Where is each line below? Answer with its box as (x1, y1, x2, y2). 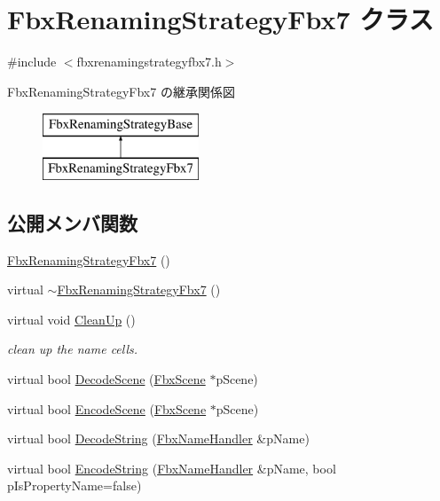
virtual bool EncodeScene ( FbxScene (7, 399, 207, 418)
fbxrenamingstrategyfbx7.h (76, 52, 222, 71)
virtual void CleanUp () (7, 309, 136, 328)
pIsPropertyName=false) (7, 476, 142, 495)
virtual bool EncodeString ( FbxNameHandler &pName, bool (7, 458, 336, 477)
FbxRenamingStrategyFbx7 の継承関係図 (7, 82, 235, 100)
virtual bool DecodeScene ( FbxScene (7, 370, 206, 388)
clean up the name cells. (7, 340, 138, 358)
